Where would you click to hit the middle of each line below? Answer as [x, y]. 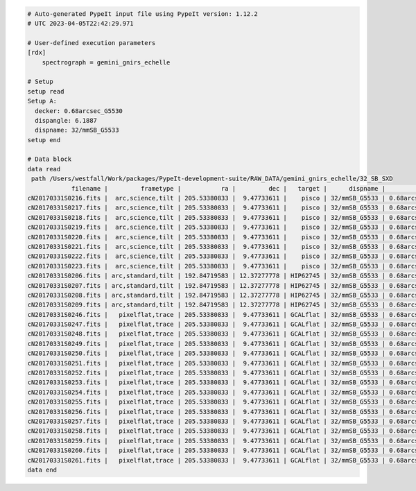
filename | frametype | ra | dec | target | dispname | [228, 188]
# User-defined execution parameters [92, 43]
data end [42, 470]
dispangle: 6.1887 [66, 120]
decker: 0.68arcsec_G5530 [79, 111]
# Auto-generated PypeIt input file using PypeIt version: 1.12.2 [142, 14]
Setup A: [42, 101]
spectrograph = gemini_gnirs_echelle [106, 62]
